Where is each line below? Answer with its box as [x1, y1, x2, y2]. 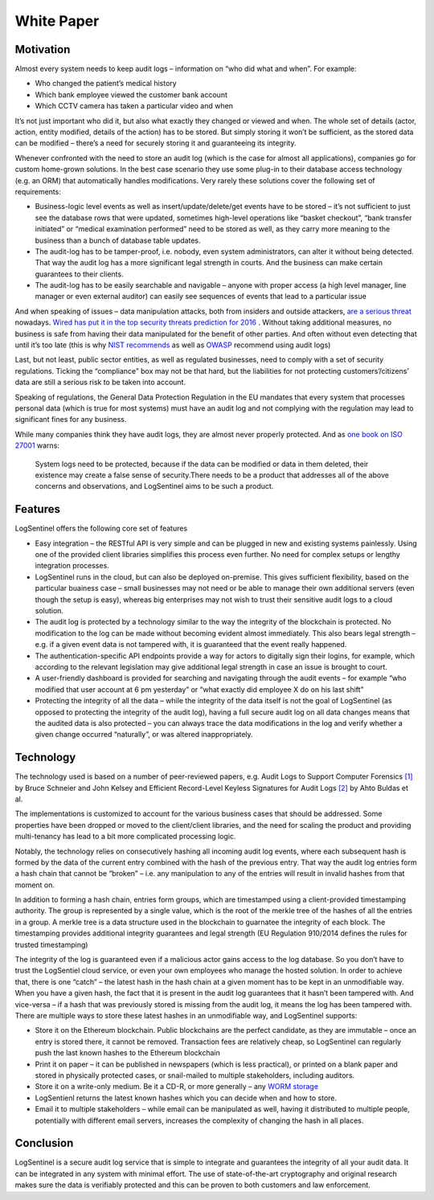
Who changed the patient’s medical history [35, 79, 177, 88]
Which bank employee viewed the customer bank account [35, 89, 228, 100]
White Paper [14, 12, 100, 30]
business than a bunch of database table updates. [35, 235, 201, 245]
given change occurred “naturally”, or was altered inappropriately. [35, 730, 253, 739]
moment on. [14, 880, 55, 890]
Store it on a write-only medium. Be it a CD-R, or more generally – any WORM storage [35, 1082, 319, 1091]
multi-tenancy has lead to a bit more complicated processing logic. [14, 832, 236, 842]
